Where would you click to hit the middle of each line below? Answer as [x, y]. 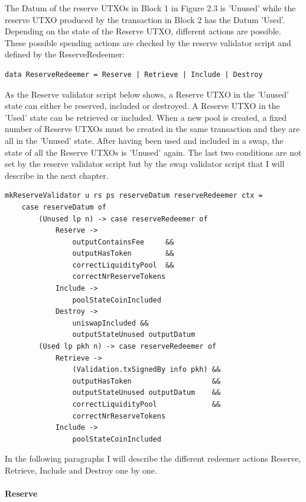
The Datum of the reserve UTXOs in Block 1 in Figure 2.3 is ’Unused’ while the [150, 8]
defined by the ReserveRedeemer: [65, 54]
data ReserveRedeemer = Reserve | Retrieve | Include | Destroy [134, 74]
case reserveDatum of [64, 207]
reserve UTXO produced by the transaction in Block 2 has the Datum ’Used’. [145, 19]
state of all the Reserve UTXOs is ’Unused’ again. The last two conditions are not [153, 152]
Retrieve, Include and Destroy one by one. [81, 470]
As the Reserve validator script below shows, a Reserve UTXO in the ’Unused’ [147, 94]
